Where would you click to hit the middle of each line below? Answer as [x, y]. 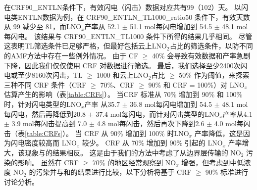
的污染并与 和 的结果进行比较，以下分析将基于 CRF [110, 172]
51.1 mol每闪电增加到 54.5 [171, 26]
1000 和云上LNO [122, 75]
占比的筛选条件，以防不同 [211, 46]
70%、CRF [117, 84]
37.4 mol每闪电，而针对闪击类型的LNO [158, 114]
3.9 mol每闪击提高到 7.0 [49, 123]
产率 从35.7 [102, 104]
